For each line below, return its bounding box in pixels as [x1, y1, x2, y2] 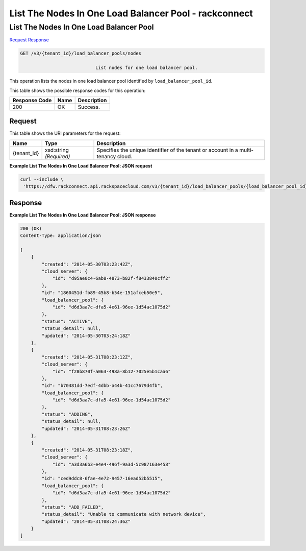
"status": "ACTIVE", [41, 318, 93, 324]
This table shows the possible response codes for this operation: [9, 87, 146, 93]
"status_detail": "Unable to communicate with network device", [41, 511, 206, 517]
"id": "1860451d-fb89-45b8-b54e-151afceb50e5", [41, 290, 163, 296]
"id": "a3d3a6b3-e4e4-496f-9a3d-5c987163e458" [52, 461, 171, 467]
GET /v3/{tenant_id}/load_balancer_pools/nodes [20, 51, 141, 56]
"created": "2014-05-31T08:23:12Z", [41, 354, 134, 360]
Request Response [9, 37, 49, 43]
